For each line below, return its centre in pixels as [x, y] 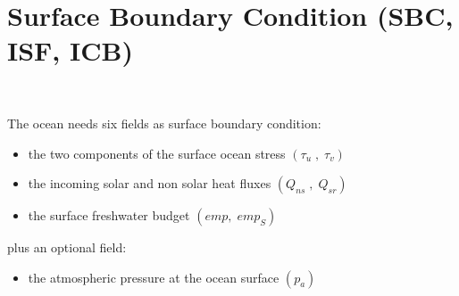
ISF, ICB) [70, 50]
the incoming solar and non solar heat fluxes [150, 183]
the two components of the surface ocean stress [157, 153]
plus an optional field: [67, 247]
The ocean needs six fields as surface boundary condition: [164, 123]
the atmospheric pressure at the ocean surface [154, 277]
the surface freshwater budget [109, 215]
